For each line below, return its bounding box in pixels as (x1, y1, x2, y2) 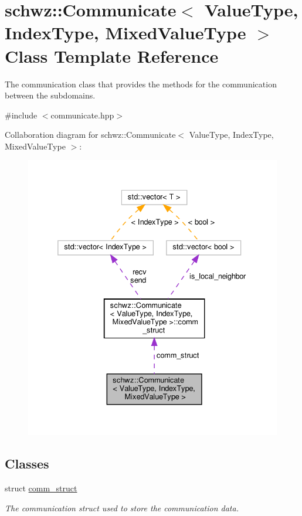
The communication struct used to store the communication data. (5, 501, 239, 514)
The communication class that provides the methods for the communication (5, 77, 277, 90)
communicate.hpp (50, 108, 114, 121)
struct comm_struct (5, 481, 77, 494)
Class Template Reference (5, 43, 219, 67)
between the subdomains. (5, 89, 96, 101)
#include (5, 108, 38, 121)
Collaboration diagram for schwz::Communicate (5, 128, 176, 141)
